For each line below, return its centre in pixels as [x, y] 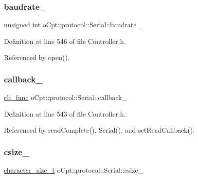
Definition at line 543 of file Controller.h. [65, 113]
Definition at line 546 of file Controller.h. [65, 41]
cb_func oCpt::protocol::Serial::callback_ [65, 97]
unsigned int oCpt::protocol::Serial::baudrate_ [73, 25]
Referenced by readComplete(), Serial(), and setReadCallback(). [99, 130]
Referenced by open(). [37, 57]
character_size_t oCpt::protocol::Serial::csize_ [74, 170]
